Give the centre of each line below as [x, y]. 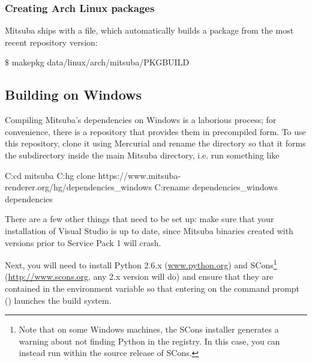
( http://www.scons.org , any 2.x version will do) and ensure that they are [139, 276]
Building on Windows [73, 95]
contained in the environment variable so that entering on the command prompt [152, 288]
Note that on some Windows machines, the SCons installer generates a [149, 329]
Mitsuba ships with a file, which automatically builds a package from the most [149, 30]
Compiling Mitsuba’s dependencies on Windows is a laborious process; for [141, 120]
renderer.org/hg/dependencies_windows [78, 187]
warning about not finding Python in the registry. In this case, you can [149, 341]
